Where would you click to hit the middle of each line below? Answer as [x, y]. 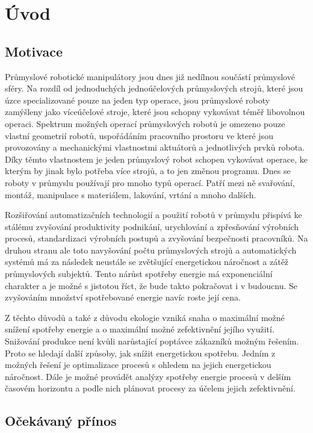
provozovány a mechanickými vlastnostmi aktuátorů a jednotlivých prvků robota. [155, 147]
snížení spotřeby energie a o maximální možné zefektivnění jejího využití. [140, 329]
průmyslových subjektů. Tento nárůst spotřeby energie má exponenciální [139, 274]
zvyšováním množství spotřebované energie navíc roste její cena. [123, 297]
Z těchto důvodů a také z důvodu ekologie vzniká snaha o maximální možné [145, 317]
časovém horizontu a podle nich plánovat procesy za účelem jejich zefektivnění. [150, 388]
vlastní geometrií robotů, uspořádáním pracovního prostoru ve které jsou [139, 135]
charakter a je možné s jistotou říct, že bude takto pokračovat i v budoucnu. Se [151, 285]
